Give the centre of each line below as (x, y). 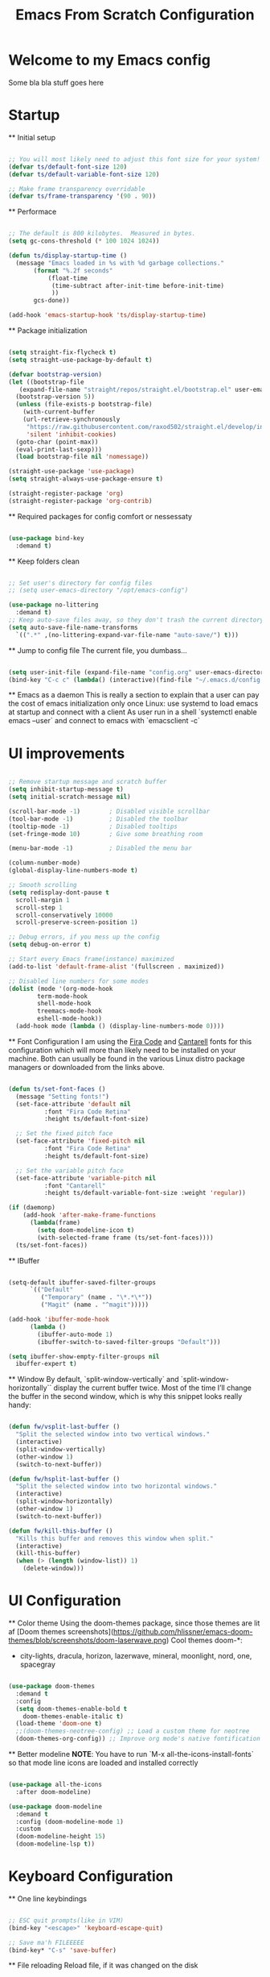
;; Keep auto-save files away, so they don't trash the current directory (136, 620)
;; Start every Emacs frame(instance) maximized (91, 959)
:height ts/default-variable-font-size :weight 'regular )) (145, 1193)
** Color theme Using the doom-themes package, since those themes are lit (134, 1623)
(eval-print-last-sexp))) (59, 449)
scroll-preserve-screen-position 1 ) (77, 922)
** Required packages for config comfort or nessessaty (100, 516)
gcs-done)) (51, 301)
